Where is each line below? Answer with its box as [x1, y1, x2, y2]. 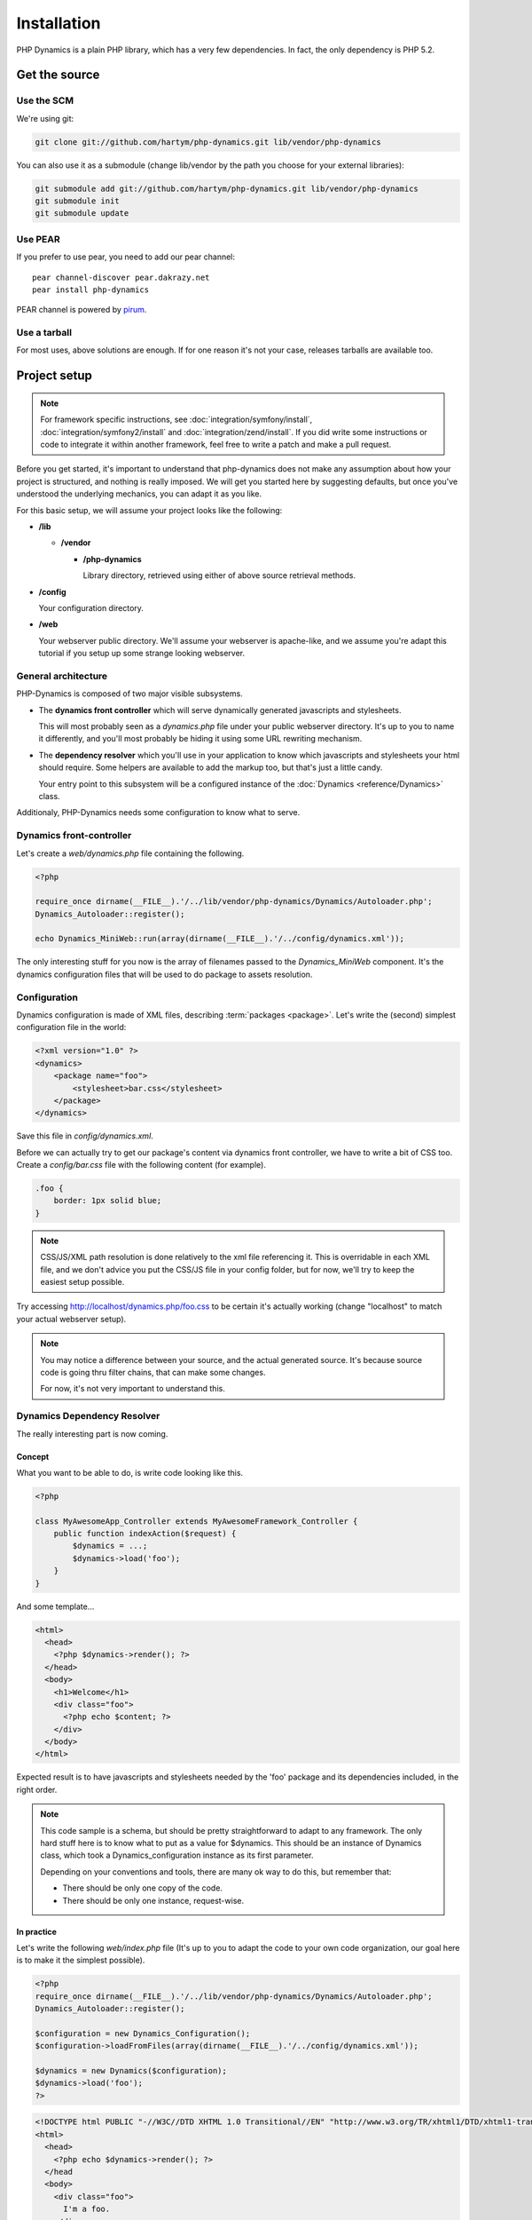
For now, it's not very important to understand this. [40, 1384, 225, 1394]
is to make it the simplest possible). [16, 1954, 145, 1966]
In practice [16, 1926, 58, 1937]
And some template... [16, 1601, 95, 1612]
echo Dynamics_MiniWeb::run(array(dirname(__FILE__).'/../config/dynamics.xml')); [35, 933, 405, 944]
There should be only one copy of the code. [62, 1883, 223, 1893]
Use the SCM [16, 94, 74, 107]
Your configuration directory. [38, 602, 144, 613]
